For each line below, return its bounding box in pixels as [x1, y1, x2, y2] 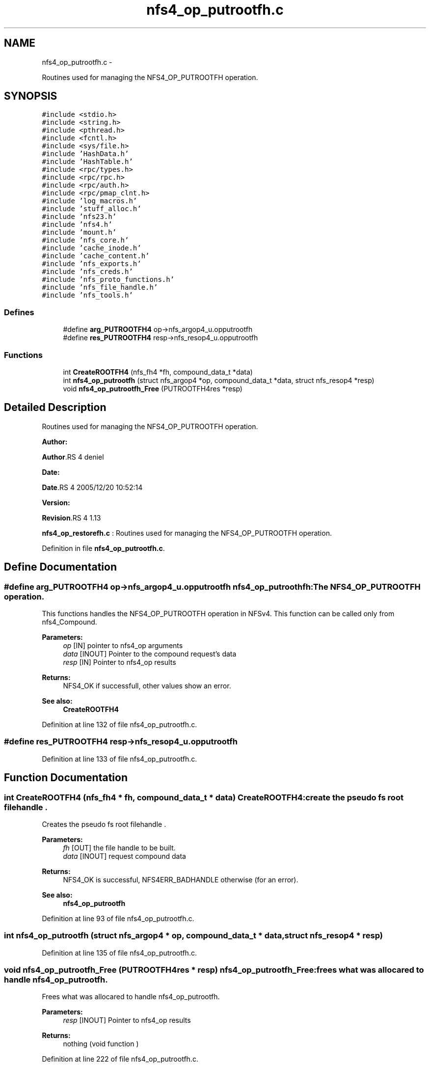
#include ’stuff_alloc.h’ [42, 205, 141, 213]
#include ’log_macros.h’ [42, 197, 137, 205]
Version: [42, 498, 70, 507]
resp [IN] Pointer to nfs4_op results [63, 658, 176, 666]
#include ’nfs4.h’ [42, 220, 112, 229]
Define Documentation [4, 561, 117, 574]
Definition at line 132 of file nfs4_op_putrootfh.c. [42, 720, 197, 729]
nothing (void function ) [63, 1040, 139, 1048]
